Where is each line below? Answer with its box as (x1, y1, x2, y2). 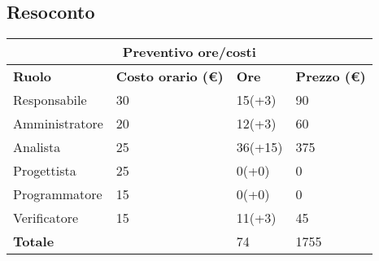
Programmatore (13, 185, 102, 204)
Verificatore (13, 208, 79, 228)
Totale (13, 232, 54, 251)
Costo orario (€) (115, 67, 224, 86)
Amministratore (13, 114, 103, 133)
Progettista (13, 161, 76, 181)
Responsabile (13, 90, 87, 110)
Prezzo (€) (295, 67, 366, 86)
